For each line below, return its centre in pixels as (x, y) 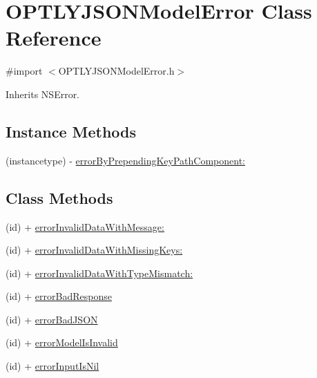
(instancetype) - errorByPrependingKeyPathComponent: (125, 160)
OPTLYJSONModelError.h (116, 71)
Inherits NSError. (43, 94)
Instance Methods (71, 131)
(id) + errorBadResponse (59, 296)
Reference (54, 38)
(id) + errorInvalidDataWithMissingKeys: (94, 250)
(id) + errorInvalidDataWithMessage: (85, 226)
